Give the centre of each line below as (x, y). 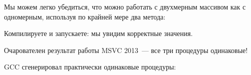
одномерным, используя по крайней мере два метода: (85, 16)
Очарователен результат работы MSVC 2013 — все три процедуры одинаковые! (126, 50)
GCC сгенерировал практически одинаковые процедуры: (90, 67)
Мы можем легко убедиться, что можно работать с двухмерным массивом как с (125, 6)
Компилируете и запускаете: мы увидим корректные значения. (99, 33)
